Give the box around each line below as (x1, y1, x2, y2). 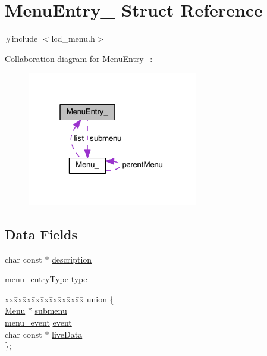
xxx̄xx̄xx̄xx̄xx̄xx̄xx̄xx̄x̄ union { (5, 292, 114, 305)
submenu (34, 304, 67, 317)
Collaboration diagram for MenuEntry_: (5, 52, 153, 64)
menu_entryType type (5, 273, 87, 285)
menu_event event (5, 316, 72, 328)
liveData (52, 327, 83, 340)
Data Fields (5, 224, 78, 243)
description (52, 252, 92, 265)
